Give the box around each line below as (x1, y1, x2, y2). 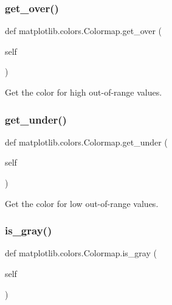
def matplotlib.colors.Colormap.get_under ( (5, 135, 168, 148)
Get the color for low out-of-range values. (5, 197, 159, 209)
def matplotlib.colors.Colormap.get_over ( (5, 24, 162, 37)
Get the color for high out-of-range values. (5, 86, 162, 98)
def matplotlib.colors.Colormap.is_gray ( (5, 247, 157, 259)
